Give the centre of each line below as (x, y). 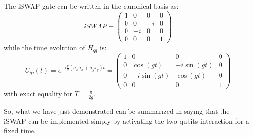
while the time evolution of (45, 47)
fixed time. (20, 130)
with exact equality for (38, 94)
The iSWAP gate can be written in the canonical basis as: (91, 6)
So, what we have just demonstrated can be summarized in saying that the (117, 111)
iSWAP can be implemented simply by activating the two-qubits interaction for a (126, 121)
